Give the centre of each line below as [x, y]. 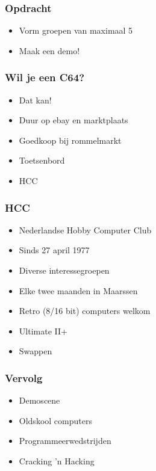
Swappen [36, 351]
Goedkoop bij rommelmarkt [70, 140]
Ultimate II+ [43, 331]
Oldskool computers [55, 420]
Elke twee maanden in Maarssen [78, 290]
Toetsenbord [42, 160]
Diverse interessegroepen [64, 270]
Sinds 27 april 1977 [54, 250]
